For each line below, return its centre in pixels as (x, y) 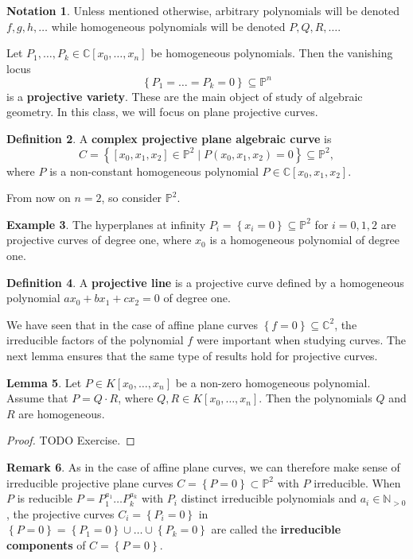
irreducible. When (357, 482)
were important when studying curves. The (301, 340)
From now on (39, 198)
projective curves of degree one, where (99, 240)
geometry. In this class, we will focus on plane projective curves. (162, 112)
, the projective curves (60, 513)
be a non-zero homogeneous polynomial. (273, 382)
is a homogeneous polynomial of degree (304, 240)
